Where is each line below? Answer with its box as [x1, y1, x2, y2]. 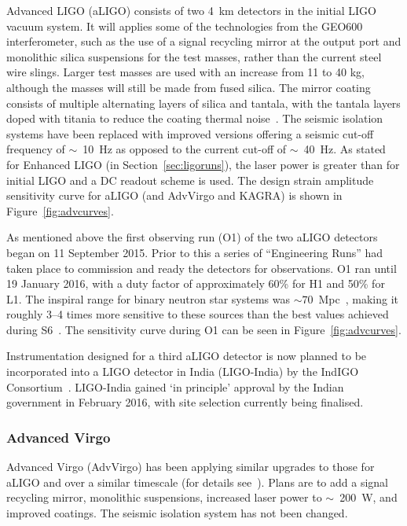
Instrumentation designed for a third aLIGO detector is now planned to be [6, 348, 367, 364]
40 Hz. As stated [303, 141, 386, 157]
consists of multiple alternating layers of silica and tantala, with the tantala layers [6, 94, 401, 111]
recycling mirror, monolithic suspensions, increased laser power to [6, 489, 322, 506]
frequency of [6, 141, 65, 157]
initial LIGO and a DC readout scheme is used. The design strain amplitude [6, 171, 374, 188]
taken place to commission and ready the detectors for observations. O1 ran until [6, 259, 397, 276]
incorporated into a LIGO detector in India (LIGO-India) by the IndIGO [6, 363, 359, 380]
